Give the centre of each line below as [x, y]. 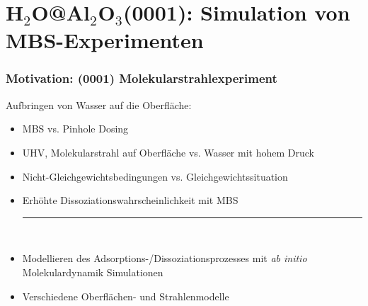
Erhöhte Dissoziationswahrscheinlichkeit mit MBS [130, 200]
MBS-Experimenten [105, 40]
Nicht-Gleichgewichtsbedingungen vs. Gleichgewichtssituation [155, 176]
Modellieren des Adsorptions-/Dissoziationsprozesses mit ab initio [165, 258]
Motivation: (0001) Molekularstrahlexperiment [142, 78]
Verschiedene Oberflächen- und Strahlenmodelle [126, 296]
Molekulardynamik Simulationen [93, 272]
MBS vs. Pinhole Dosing [75, 129]
